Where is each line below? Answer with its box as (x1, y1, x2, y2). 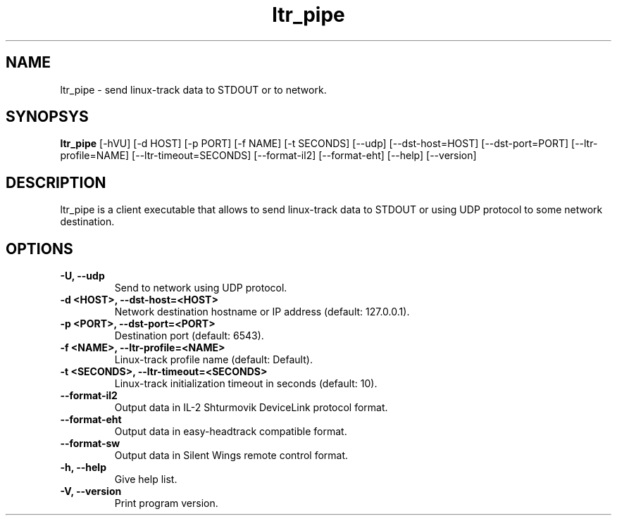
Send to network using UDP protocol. (114, 282, 287, 294)
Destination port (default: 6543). (114, 329, 264, 342)
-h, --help (60, 461, 106, 474)
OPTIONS (6, 239, 73, 258)
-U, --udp (60, 270, 105, 282)
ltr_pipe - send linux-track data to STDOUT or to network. (60, 83, 327, 96)
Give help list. (114, 473, 177, 486)
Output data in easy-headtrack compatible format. (114, 425, 347, 438)
